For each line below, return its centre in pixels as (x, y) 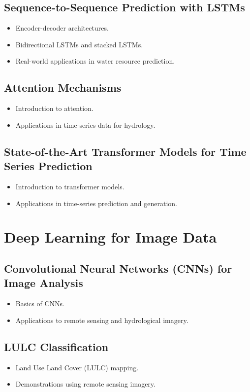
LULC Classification (56, 346)
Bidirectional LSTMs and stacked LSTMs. (79, 44)
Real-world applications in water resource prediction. (95, 61)
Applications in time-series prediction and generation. (96, 203)
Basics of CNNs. (40, 303)
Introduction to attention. (54, 108)
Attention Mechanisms (63, 88)
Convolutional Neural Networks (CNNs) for (118, 268)
